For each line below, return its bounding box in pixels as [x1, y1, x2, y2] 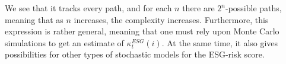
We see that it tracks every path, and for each [5, 2, 172, 14]
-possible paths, [225, 2, 282, 14]
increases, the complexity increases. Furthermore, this [74, 13, 269, 25]
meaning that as [5, 13, 63, 25]
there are [182, 2, 215, 14]
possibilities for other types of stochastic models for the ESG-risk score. [5, 48, 265, 60]
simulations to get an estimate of [5, 36, 124, 49]
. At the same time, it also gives [161, 36, 278, 49]
